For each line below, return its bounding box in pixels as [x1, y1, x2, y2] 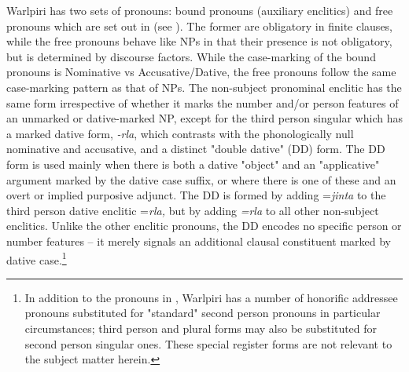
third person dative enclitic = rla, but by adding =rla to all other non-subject [6, 202, 379, 218]
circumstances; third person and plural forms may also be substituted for [24, 319, 378, 336]
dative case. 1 [6, 249, 67, 268]
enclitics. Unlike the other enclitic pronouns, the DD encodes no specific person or [6, 217, 402, 234]
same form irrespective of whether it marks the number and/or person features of [6, 94, 399, 111]
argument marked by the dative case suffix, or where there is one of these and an [6, 171, 396, 188]
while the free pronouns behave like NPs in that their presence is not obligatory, [6, 33, 392, 49]
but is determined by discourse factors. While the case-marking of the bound [6, 48, 376, 64]
